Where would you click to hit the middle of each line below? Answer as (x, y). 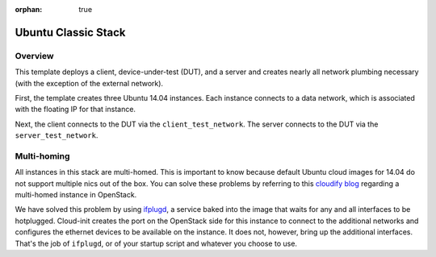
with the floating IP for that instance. (75, 110)
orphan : (29, 9)
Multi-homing (42, 155)
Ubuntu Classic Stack (70, 32)
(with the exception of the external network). (89, 83)
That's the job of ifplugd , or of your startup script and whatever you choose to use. (156, 243)
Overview (34, 56)
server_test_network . (57, 135)
